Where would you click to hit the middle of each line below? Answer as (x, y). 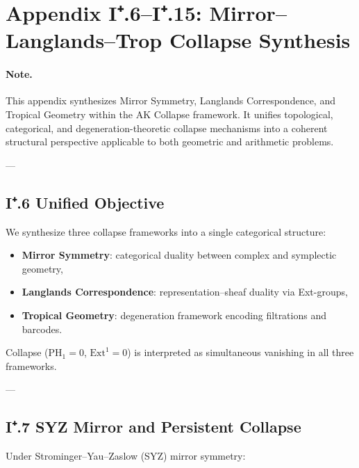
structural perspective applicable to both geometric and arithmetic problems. (170, 142)
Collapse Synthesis (260, 40)
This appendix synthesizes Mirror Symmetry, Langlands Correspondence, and (170, 100)
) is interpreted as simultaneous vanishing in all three (241, 352)
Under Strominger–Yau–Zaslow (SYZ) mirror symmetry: (126, 456)
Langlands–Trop (84, 40)
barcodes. (42, 329)
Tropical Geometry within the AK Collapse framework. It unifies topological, (169, 114)
